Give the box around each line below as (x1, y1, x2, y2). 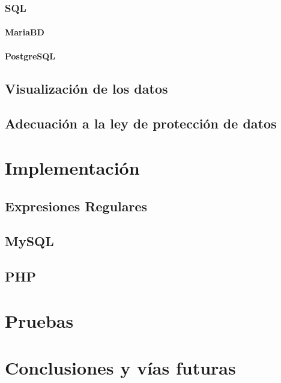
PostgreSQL (5, 49, 56, 62)
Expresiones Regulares (5, 196, 148, 215)
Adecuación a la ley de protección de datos (5, 114, 277, 133)
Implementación (5, 155, 140, 179)
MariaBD (5, 26, 44, 38)
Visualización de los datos (5, 79, 168, 97)
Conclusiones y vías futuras (5, 355, 236, 380)
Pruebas (5, 308, 74, 333)
